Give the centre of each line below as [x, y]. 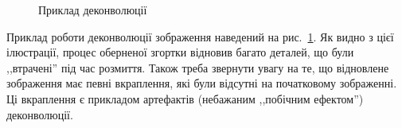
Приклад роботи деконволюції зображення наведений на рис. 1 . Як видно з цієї [200, 36]
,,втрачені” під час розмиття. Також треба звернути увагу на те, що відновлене [198, 67]
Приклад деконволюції [93, 10]
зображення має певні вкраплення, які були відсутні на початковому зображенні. [202, 83]
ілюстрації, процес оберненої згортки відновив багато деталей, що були [180, 52]
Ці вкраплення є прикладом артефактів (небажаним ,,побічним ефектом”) [185, 98]
